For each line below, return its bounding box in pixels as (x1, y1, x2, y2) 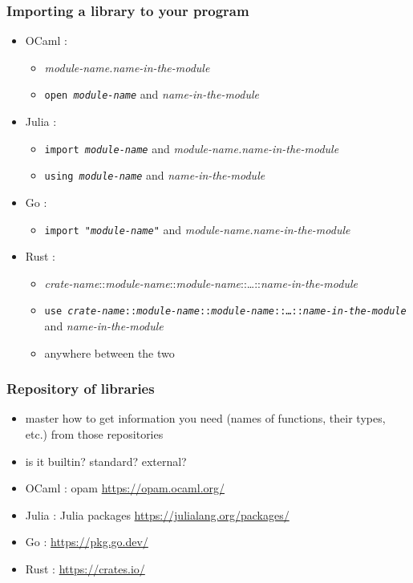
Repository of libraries (6, 379, 155, 399)
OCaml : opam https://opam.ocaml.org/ (25, 480, 225, 496)
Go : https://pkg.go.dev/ (25, 533, 148, 550)
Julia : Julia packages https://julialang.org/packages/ (25, 506, 290, 523)
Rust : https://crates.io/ (25, 561, 145, 577)
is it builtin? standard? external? (25, 452, 187, 469)
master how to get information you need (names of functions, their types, (25, 410, 386, 427)
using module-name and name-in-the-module (44, 167, 265, 184)
